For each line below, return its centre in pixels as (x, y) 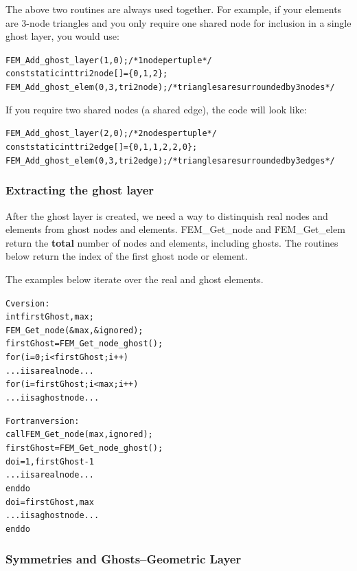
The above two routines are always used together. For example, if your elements (174, 9)
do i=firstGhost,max (50, 502)
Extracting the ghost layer (80, 190)
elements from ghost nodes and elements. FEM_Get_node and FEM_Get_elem (175, 229)
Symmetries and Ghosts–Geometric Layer (124, 558)
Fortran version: (43, 421)
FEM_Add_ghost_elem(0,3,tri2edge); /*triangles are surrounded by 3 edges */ (170, 160)
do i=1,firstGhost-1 (50, 461)
